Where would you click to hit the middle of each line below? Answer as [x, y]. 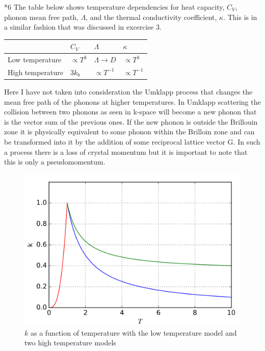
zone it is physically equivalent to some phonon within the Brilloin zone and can [129, 132]
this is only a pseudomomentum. [55, 162]
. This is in [240, 17]
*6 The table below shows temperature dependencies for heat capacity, [114, 7]
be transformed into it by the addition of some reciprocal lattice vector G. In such [132, 142]
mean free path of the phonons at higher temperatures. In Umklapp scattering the [132, 101]
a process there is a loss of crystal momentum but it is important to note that [126, 151]
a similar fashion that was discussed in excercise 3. [83, 27]
